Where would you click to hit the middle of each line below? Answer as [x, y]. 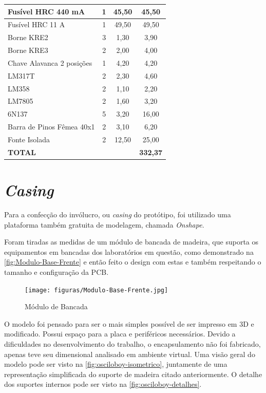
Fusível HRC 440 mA [46, 11]
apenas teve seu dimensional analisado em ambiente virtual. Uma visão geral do [130, 354]
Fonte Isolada [29, 139]
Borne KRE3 [28, 50]
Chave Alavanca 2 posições [50, 62]
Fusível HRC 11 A [36, 24]
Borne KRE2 [28, 37]
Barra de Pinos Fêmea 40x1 [51, 127]
